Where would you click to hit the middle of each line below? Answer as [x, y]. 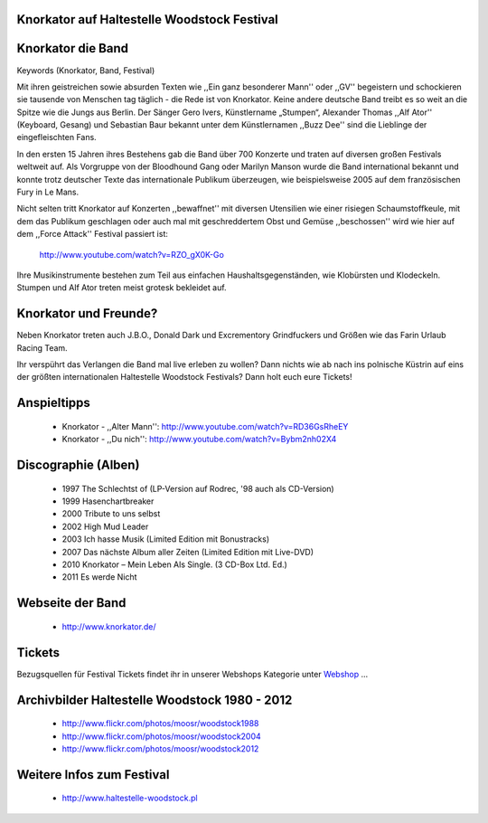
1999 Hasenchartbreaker [108, 501]
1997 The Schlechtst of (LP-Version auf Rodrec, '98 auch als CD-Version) [198, 488]
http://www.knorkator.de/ [109, 626]
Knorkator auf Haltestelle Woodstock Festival [148, 19]
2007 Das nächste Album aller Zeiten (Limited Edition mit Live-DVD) [188, 552]
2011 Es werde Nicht [99, 577]
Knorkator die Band [73, 48]
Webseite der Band [71, 603]
